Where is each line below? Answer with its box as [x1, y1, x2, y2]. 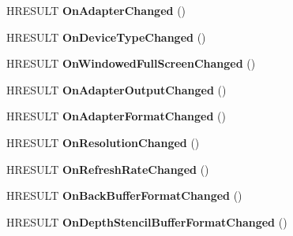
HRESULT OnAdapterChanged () [6, 2, 186, 18]
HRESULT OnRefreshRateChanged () [6, 160, 209, 177]
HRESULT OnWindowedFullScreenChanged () [6, 55, 256, 72]
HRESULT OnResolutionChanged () [6, 134, 200, 150]
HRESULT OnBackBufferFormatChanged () [6, 187, 242, 204]
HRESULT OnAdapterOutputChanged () [6, 81, 227, 98]
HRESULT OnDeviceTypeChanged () [6, 28, 206, 45]
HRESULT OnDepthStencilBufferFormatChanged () [6, 213, 287, 230]
